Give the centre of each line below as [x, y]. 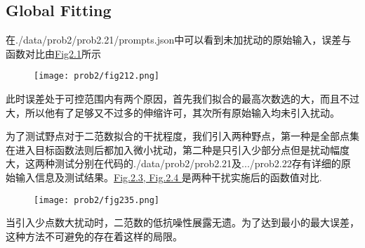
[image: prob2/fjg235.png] [97, 200]
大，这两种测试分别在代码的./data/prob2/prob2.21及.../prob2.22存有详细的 [173, 163]
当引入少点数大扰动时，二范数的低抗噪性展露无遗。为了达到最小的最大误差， [182, 222]
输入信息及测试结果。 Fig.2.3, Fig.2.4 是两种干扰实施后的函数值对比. [168, 177]
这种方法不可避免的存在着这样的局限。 [94, 236]
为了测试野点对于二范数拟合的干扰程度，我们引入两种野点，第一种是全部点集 [182, 136]
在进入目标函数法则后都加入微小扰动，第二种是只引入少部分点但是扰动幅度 [178, 149]
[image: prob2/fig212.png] [97, 76]
